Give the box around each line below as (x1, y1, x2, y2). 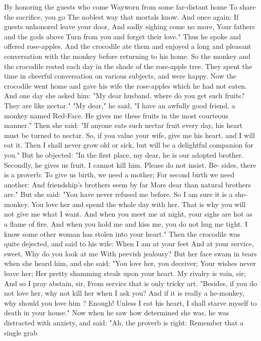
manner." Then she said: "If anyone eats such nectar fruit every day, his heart (4, 120, 243, 130)
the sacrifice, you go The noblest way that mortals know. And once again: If (4, 11, 239, 22)
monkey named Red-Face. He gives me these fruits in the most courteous (4, 110, 229, 120)
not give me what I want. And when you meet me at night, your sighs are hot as (4, 209, 252, 219)
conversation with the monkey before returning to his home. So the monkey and (4, 50, 250, 61)
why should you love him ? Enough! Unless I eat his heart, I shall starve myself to (4, 297, 257, 308)
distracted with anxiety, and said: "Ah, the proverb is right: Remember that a (4, 317, 244, 327)
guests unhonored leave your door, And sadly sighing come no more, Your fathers (4, 21, 255, 32)
